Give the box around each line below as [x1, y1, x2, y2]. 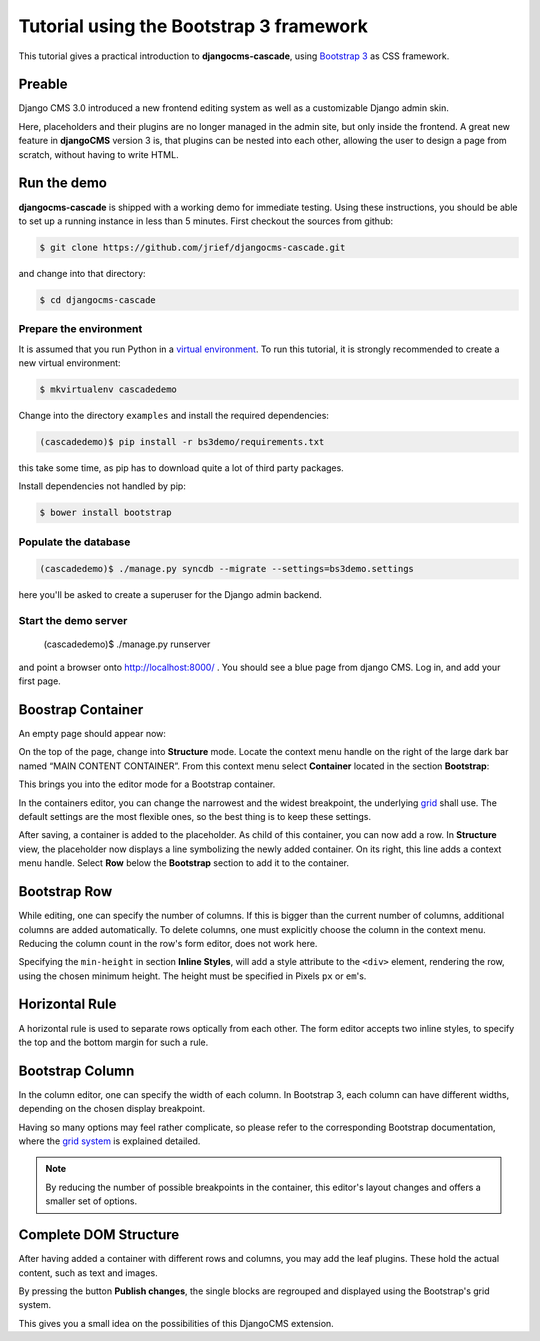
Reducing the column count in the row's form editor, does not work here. [18, 937, 318, 949]
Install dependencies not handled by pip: [18, 480, 187, 492]
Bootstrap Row [18, 883, 113, 900]
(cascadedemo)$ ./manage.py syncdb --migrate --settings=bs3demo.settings [39, 563, 415, 575]
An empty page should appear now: [18, 728, 167, 740]
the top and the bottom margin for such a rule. [18, 1036, 209, 1048]
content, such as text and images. [18, 1266, 159, 1279]
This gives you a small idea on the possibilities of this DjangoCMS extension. [18, 1317, 334, 1329]
